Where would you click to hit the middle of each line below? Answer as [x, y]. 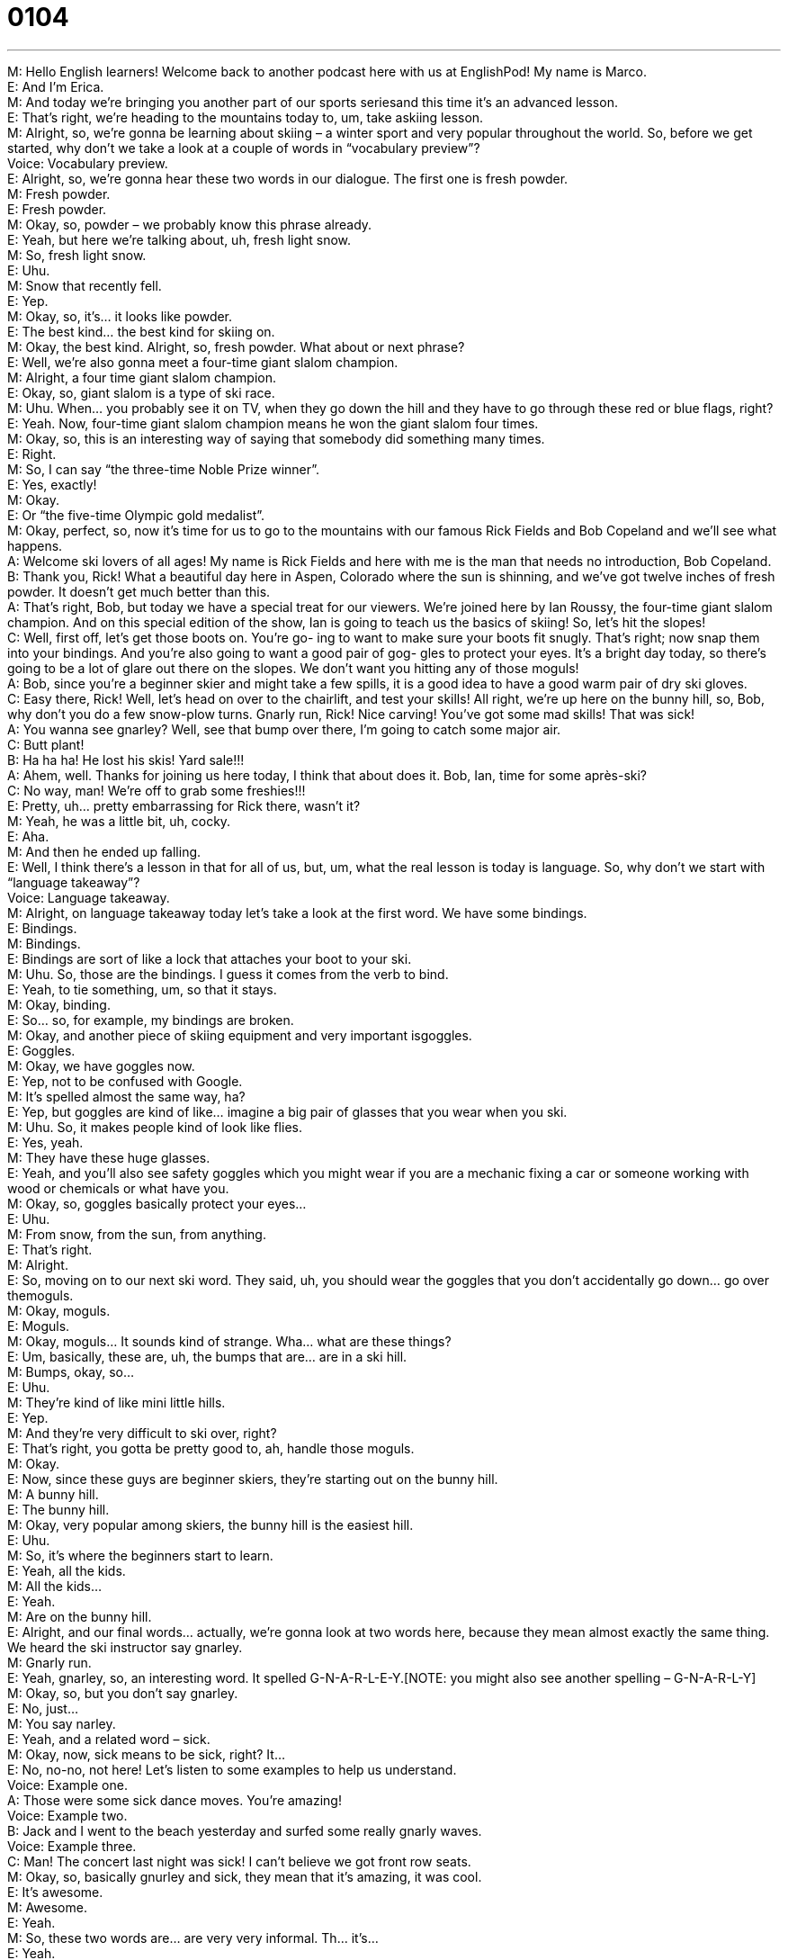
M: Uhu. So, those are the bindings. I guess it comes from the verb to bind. [228, 974]
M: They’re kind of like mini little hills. [116, 1402]
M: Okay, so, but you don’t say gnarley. [123, 1693]
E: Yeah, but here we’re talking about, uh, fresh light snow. [179, 239]
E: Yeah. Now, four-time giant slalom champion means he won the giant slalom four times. [273, 423]
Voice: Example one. [67, 1785]
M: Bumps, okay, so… [71, 1371]
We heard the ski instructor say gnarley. [125, 1647]
